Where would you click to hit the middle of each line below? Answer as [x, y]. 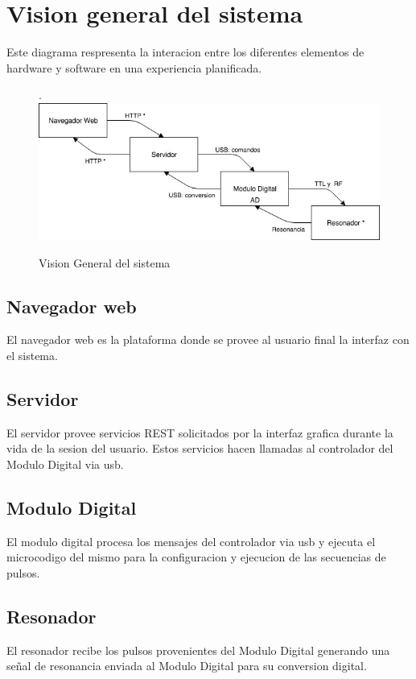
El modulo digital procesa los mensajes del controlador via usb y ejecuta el [191, 541]
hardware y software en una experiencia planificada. [134, 67]
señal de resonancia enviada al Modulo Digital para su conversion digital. [187, 666]
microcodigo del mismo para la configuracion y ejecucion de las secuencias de [196, 557]
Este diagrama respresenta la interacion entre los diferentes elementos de [185, 52]
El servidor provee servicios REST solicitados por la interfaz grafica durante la [200, 432]
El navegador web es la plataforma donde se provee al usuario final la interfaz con [208, 339]
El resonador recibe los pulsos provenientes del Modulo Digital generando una [198, 650]
